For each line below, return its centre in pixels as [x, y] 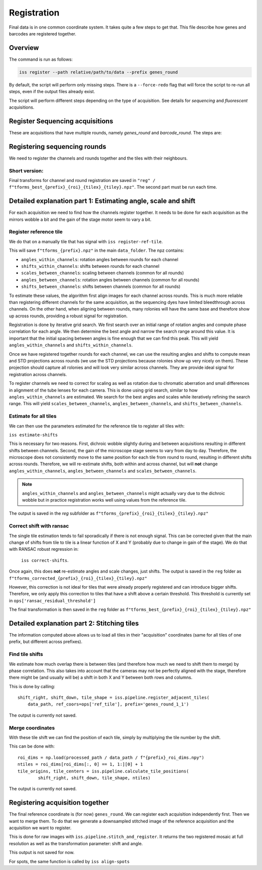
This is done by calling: [32, 686]
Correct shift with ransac [39, 526]
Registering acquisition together [59, 803]
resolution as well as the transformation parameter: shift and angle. [76, 843]
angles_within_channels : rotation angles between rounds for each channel [100, 259]
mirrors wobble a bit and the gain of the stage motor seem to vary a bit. [80, 219]
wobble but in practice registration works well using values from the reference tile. [104, 500]
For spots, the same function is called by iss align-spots [69, 861]
